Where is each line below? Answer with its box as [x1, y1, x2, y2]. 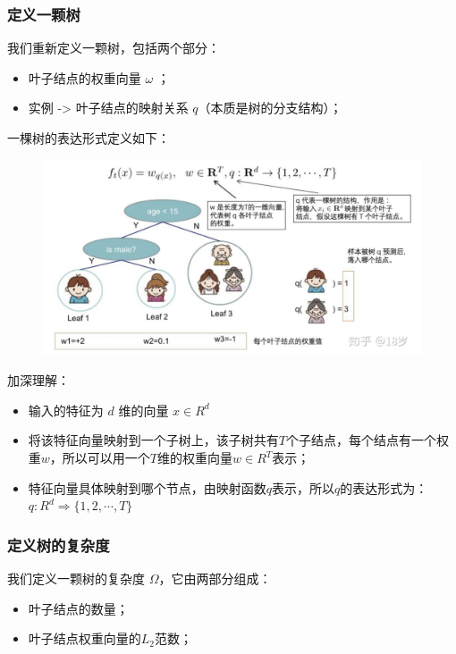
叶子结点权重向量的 [28, 629, 141, 648]
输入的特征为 [28, 400, 104, 419]
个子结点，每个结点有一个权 [285, 431, 449, 449]
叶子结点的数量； [28, 599, 129, 617]
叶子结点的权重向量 [28, 68, 141, 87]
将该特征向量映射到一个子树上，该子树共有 [28, 431, 279, 449]
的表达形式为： [340, 478, 428, 497]
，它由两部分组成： [158, 569, 272, 587]
